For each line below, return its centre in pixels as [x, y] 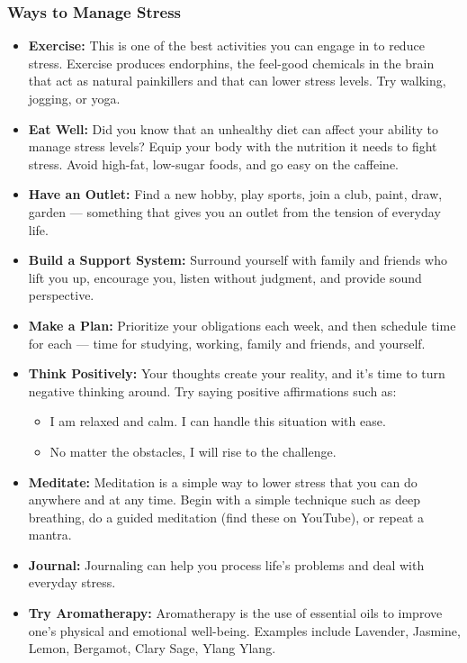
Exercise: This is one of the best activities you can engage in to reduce [226, 45]
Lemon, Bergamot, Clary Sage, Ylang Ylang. [152, 648]
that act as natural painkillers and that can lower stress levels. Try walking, [237, 81]
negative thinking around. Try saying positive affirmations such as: [212, 391]
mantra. [50, 535]
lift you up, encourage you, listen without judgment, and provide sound [225, 277]
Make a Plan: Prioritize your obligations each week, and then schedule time [242, 325]
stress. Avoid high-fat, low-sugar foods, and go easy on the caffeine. [213, 163]
